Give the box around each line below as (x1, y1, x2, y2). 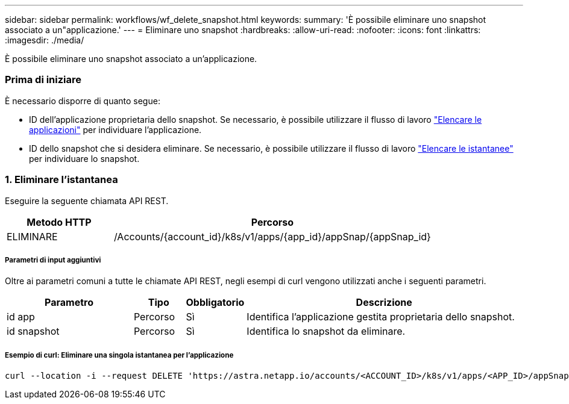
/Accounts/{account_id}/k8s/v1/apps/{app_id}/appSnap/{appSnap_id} (113, 230, 431, 243)
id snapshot (7, 325, 60, 338)
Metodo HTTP (27, 216, 92, 228)
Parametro (44, 296, 93, 309)
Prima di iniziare (5, 73, 82, 86)
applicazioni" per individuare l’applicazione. (29, 124, 202, 135)
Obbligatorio (186, 296, 245, 309)
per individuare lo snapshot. (29, 153, 140, 164)
